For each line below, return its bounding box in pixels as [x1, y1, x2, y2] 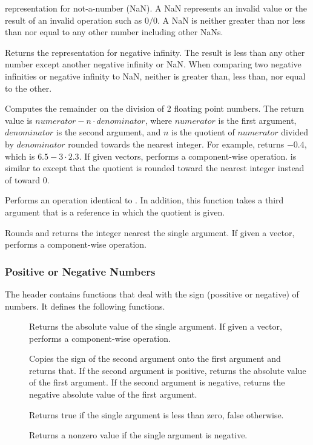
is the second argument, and [56, 126, 161, 138]
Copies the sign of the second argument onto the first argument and [29, 352, 281, 365]
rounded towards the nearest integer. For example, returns [68, 137, 285, 150]
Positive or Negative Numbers [5, 263, 156, 279]
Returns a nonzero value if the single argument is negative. [29, 429, 248, 441]
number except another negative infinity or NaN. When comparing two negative [5, 58, 301, 70]
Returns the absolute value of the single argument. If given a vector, [29, 320, 282, 333]
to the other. [5, 81, 52, 94]
